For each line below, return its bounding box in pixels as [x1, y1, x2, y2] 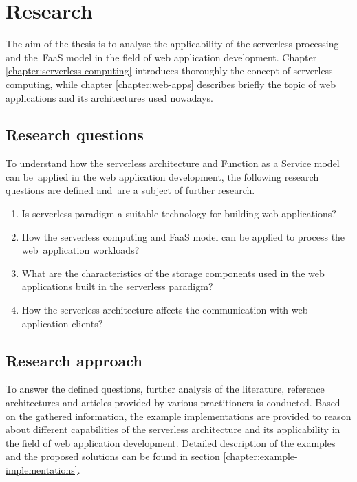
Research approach [6, 349, 142, 371]
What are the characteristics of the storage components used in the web [21, 265, 325, 280]
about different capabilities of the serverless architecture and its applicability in [6, 422, 340, 437]
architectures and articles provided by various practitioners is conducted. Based [6, 395, 340, 410]
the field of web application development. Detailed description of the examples [6, 435, 336, 450]
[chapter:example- [223, 449, 298, 463]
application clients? [21, 316, 103, 330]
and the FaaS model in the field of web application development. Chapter [6, 50, 317, 64]
